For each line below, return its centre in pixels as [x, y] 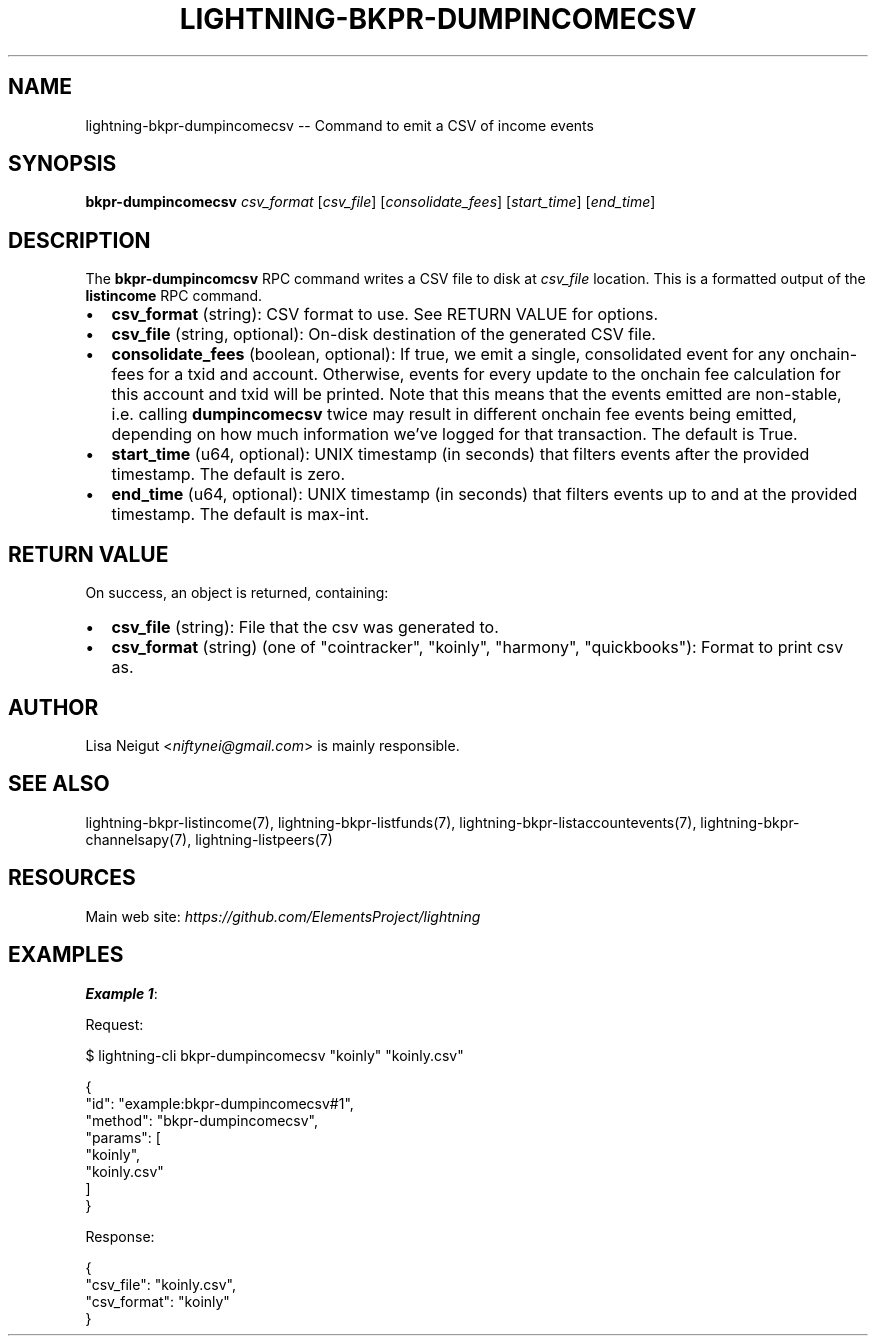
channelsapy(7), [138, 839]
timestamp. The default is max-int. [240, 514]
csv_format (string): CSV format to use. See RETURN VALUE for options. [385, 314]
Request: [114, 1024]
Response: [120, 1236]
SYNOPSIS [62, 164]
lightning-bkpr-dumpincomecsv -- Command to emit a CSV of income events [339, 125]
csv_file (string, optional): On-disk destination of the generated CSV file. [383, 334]
